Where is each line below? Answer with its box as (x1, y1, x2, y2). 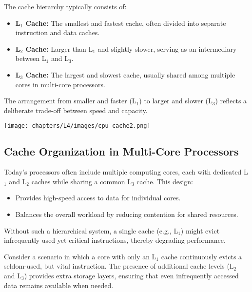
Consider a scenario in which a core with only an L (4, 251, 156, 261)
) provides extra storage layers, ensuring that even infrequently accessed (24, 270, 239, 280)
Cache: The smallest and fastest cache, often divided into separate (25, 18, 226, 28)
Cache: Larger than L (25, 43, 93, 54)
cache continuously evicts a (161, 251, 242, 261)
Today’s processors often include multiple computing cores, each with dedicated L (4, 167, 248, 177)
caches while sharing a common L (31, 176, 132, 186)
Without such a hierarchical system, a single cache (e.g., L (4, 225, 178, 235)
